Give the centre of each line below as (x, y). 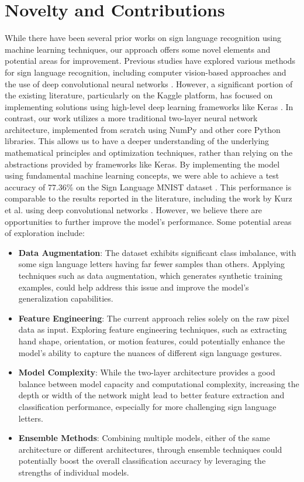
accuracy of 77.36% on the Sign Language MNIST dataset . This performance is (148, 187)
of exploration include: (45, 233)
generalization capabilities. (66, 298)
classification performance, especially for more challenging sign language (147, 406)
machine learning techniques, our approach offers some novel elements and (138, 49)
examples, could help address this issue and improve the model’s (134, 287)
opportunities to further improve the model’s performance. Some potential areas (148, 221)
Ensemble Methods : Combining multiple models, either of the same (144, 438)
